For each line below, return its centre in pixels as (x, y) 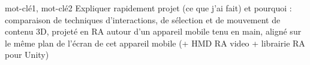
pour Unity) (27, 55)
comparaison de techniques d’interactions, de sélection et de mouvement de (143, 19)
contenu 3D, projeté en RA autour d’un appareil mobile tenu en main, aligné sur (153, 31)
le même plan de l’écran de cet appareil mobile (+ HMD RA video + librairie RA (155, 43)
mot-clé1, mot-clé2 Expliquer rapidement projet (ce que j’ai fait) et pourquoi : (148, 8)
